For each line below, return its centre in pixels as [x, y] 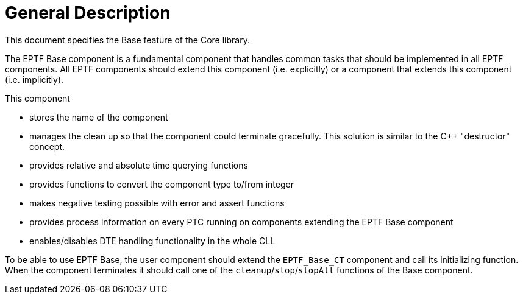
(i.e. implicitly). [34, 79]
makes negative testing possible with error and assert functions [157, 203]
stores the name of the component [99, 117]
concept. [47, 146]
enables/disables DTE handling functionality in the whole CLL [152, 241]
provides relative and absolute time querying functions [139, 165]
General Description [88, 13]
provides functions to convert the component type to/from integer [162, 184]
